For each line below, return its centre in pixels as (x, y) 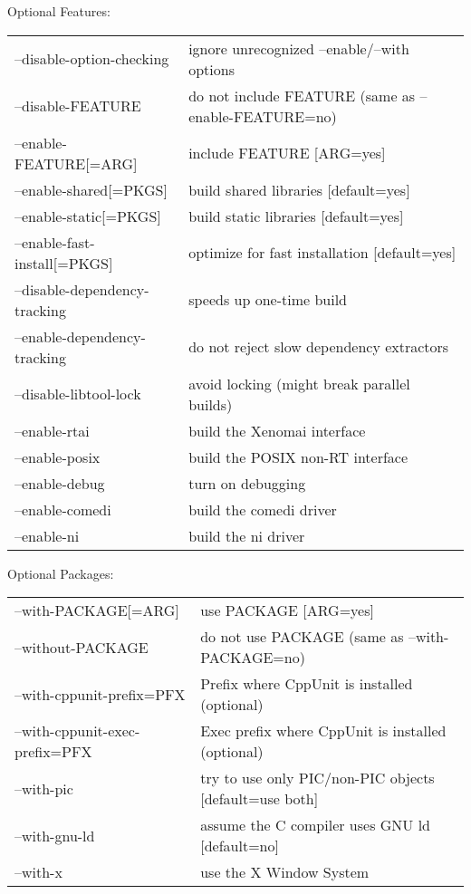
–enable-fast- (55, 242)
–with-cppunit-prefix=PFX (100, 694)
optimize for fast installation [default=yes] (322, 253)
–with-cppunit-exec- (77, 731)
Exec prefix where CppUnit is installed (323, 731)
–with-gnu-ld (55, 835)
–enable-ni (47, 535)
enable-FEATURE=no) (263, 116)
